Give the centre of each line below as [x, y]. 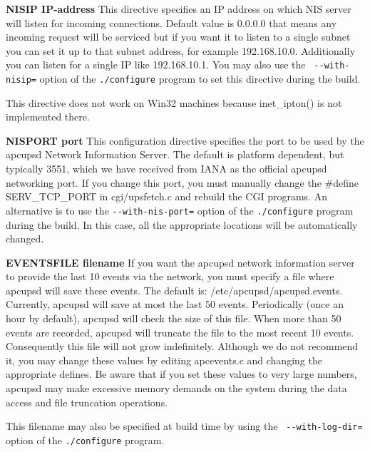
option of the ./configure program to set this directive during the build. [200, 79]
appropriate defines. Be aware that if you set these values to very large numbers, [181, 374]
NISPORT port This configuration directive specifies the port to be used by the [185, 140]
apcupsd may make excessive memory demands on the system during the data [176, 388]
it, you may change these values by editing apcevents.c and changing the [164, 360]
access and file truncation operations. [87, 402]
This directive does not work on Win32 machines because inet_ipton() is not [174, 102]
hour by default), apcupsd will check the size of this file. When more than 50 [174, 318]
